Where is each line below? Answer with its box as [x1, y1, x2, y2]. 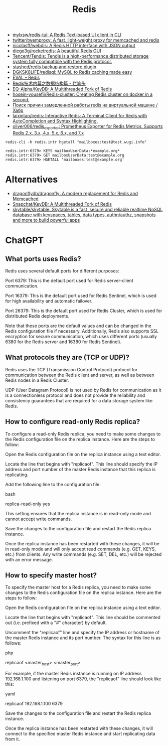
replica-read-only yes [5, 501, 50, 507]
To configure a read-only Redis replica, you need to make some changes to [5, 430, 161, 437]
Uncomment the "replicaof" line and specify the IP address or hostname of [5, 630, 159, 636]
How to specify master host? [5, 571, 97, 579]
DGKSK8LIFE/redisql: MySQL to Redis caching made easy [12, 69, 132, 75]
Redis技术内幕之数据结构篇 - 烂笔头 [12, 80, 86, 86]
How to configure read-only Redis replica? [5, 417, 140, 426]
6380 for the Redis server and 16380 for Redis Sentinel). [5, 339, 122, 345]
